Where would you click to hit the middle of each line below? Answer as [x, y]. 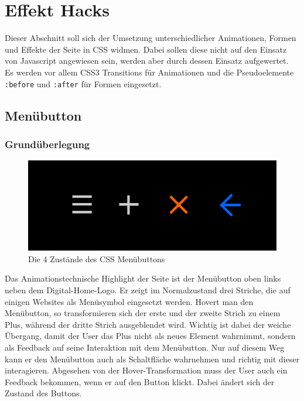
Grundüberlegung [47, 144]
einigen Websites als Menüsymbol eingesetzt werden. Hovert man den [129, 301]
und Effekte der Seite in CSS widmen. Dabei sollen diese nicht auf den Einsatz [146, 49]
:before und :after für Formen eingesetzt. [83, 83]
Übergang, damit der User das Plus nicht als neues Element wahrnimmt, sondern [150, 336]
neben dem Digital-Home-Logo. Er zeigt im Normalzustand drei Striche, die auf [148, 289]
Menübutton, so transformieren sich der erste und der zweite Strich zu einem [143, 313]
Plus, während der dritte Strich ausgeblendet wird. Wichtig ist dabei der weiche [148, 324]
